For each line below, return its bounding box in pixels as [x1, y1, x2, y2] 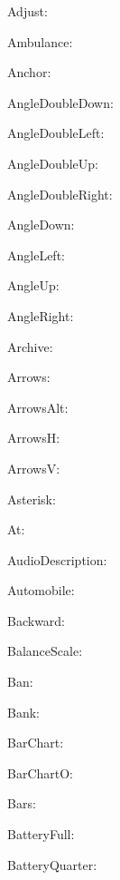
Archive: [7, 337, 53, 356]
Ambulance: [7, 32, 73, 51]
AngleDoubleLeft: [7, 123, 105, 142]
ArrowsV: [7, 458, 60, 477]
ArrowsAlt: [7, 397, 69, 416]
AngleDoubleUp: [7, 153, 98, 172]
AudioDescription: [7, 550, 107, 569]
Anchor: [7, 63, 51, 82]
